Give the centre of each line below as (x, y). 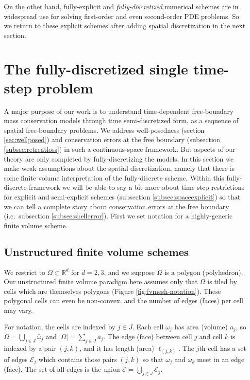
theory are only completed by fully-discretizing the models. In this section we (119, 158)
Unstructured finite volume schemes (96, 251)
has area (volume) (201, 326)
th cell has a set (223, 348)
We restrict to (25, 272)
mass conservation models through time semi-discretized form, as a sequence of (121, 120)
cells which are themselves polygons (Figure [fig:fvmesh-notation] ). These (113, 291)
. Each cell (148, 326)
